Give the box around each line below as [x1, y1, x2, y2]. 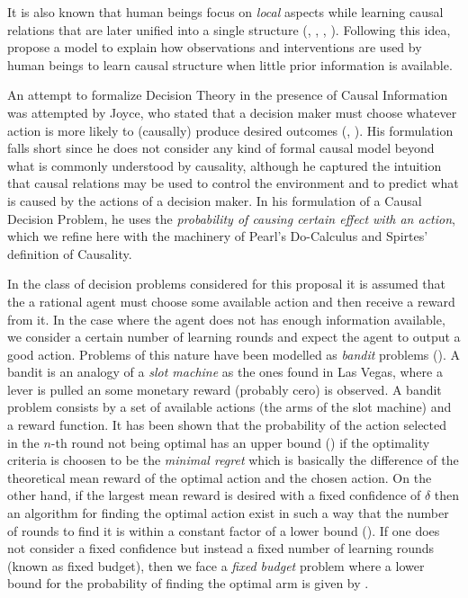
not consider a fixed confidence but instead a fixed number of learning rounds [7, 539, 435, 558]
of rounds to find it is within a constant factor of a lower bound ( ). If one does [7, 521, 440, 540]
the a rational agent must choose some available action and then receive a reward [7, 291, 455, 310]
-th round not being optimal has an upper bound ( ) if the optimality [50, 433, 430, 451]
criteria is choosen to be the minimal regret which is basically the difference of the [7, 451, 459, 469]
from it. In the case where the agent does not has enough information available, [7, 309, 445, 328]
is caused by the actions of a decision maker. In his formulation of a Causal [7, 191, 422, 210]
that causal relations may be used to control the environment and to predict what [7, 174, 459, 192]
